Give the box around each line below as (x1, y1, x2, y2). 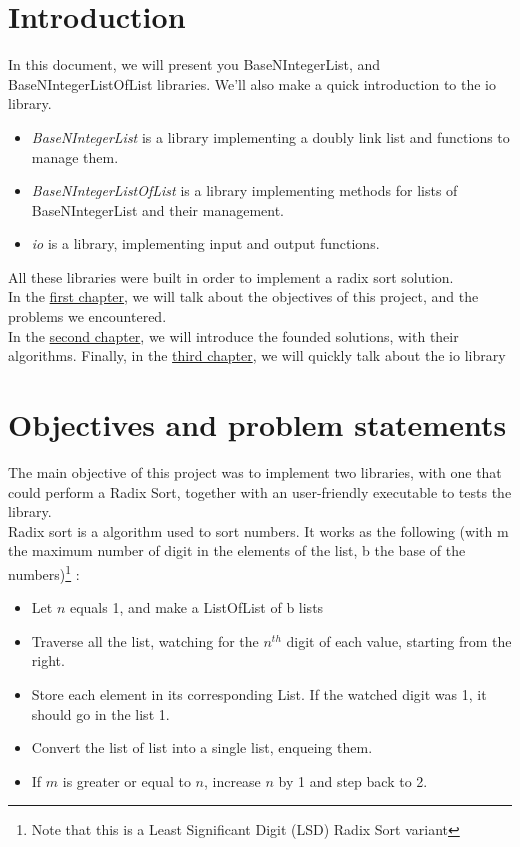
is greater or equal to (62, 770, 191, 791)
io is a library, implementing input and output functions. (31, 233, 380, 254)
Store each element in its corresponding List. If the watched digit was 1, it (31, 683, 487, 704)
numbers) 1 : (8, 560, 80, 584)
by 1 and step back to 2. (278, 770, 428, 791)
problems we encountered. (8, 306, 167, 327)
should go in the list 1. (31, 703, 170, 724)
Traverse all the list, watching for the (31, 630, 259, 651)
